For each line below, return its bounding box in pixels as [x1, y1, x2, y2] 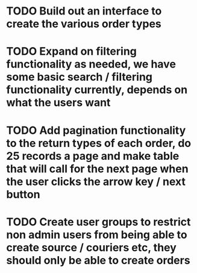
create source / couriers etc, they [6, 240, 177, 254]
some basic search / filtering [6, 71, 152, 84]
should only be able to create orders [6, 253, 191, 267]
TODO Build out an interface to [6, 4, 162, 18]
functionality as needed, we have [6, 57, 177, 71]
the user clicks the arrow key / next [6, 175, 186, 188]
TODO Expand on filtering [6, 45, 137, 58]
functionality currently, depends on [6, 83, 188, 97]
